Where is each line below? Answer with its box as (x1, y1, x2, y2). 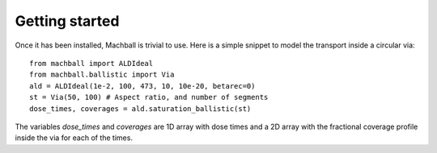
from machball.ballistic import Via (29, 70, 175, 80)
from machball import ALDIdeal (29, 59, 154, 68)
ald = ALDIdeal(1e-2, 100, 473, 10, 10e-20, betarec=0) (29, 81, 256, 90)
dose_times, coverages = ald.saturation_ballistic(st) (29, 104, 252, 113)
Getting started (15, 12, 120, 30)
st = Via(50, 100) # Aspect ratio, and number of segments (29, 93, 269, 102)
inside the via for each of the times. (15, 133, 134, 143)
